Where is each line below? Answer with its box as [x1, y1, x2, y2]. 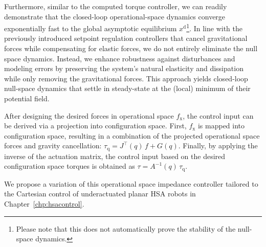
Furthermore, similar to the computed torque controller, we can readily [4, 1, 227, 11]
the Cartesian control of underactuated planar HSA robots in [4, 188, 196, 199]
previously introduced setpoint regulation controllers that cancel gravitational [4, 33, 248, 43]
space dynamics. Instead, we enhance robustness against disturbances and [4, 53, 235, 63]
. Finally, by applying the [178, 140, 258, 151]
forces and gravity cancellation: [4, 140, 102, 151]
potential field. [4, 93, 50, 103]
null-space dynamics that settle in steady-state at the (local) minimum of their [4, 83, 251, 94]
